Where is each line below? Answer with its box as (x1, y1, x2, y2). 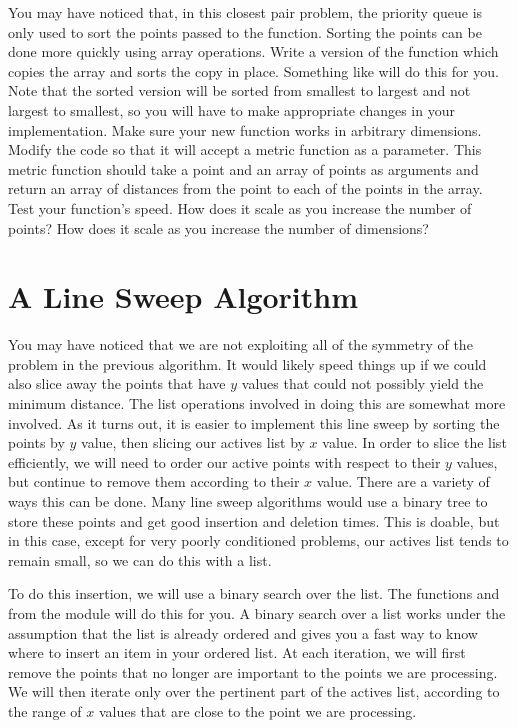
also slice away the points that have (8, 373, 226, 394)
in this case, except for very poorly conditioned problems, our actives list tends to (8, 530, 509, 551)
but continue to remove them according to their (8, 471, 300, 492)
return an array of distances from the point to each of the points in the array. (8, 178, 483, 199)
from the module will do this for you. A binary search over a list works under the (8, 602, 506, 623)
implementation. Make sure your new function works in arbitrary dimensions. (8, 119, 482, 140)
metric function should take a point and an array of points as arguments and (8, 158, 479, 179)
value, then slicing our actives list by (81, 432, 305, 453)
